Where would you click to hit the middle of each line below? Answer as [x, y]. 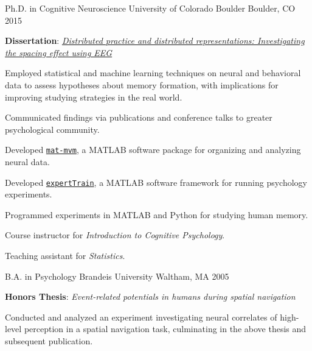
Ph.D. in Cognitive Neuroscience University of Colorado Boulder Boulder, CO [150, 8]
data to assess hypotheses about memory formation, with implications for [142, 84]
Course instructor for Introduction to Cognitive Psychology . [115, 235]
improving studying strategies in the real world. [94, 97]
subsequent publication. [49, 341]
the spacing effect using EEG [59, 52]
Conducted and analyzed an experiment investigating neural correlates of [141, 317]
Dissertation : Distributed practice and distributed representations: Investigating [155, 41]
